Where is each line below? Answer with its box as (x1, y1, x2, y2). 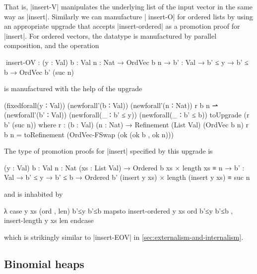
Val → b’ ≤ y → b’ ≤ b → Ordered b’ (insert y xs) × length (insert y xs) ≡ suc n (4, 172, 250, 182)
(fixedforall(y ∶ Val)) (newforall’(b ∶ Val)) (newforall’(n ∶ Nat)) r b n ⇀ (4, 100, 218, 110)
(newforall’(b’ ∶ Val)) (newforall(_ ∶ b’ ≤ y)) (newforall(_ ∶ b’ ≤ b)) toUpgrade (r (4, 110, 250, 120)
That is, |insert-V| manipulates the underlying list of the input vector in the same (4, 1, 253, 11)
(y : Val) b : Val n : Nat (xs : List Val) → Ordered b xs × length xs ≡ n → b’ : (4, 162, 245, 172)
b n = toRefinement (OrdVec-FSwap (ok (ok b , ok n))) (4, 129, 174, 139)
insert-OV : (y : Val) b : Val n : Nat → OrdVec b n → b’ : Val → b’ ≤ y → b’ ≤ (4, 56, 249, 67)
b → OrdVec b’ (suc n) (4, 66, 74, 77)
